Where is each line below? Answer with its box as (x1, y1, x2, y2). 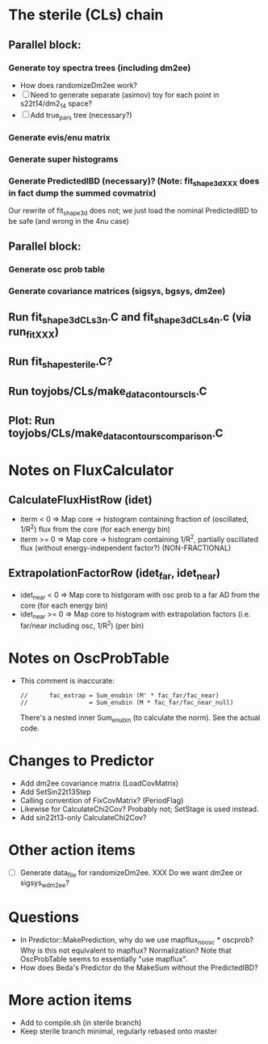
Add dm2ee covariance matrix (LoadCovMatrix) (19, 778, 179, 788)
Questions (8, 908, 79, 927)
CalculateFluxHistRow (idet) (8, 493, 153, 507)
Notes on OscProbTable (8, 649, 170, 667)
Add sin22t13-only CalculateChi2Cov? (19, 812, 147, 822)
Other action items (8, 840, 136, 859)
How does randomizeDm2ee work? (19, 80, 138, 90)
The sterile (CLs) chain (8, 6, 164, 24)
